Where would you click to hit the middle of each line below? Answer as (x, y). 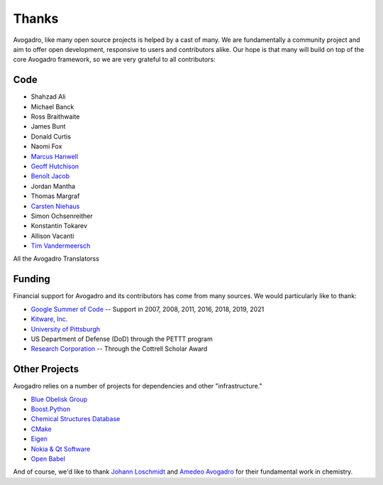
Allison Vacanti (52, 236)
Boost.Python (51, 409)
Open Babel (48, 459)
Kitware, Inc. (49, 319)
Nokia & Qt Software (61, 449)
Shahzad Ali (48, 97)
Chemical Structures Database (76, 419)
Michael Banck (52, 107)
